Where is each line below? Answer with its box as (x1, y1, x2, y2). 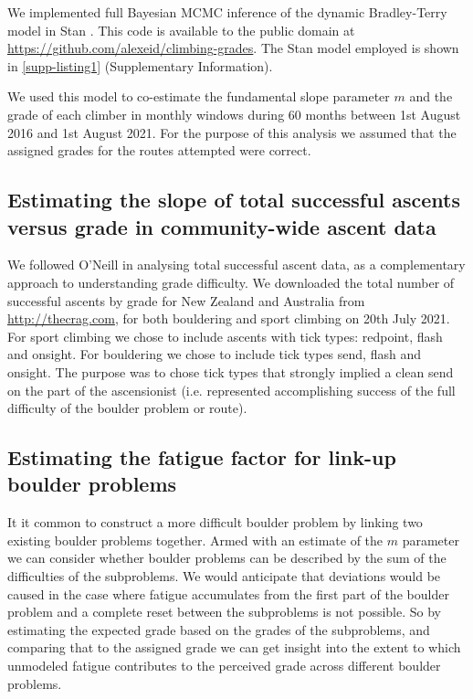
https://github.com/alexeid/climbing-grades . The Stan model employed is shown (7, 38, 459, 58)
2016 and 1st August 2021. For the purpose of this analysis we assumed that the (7, 122, 457, 142)
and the (409, 87, 453, 106)
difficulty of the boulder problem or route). (7, 398, 247, 418)
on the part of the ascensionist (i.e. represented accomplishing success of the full (7, 380, 456, 399)
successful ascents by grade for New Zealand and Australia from (7, 291, 365, 310)
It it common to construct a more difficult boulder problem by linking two (7, 513, 423, 532)
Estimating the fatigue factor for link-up (7, 443, 396, 471)
